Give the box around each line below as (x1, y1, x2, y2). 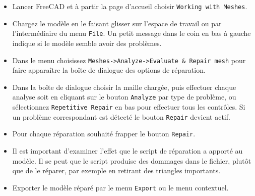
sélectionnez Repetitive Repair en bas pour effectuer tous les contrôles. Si (12, 102, 245, 112)
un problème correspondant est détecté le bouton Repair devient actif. (12, 111, 230, 122)
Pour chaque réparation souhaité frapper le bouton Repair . (12, 128, 196, 139)
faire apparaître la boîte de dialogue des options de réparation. (12, 65, 206, 75)
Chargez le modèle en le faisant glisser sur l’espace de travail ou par (12, 18, 222, 28)
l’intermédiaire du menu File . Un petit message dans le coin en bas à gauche (12, 28, 251, 38)
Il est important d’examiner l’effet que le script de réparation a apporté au (12, 145, 243, 156)
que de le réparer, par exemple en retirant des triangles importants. (12, 165, 221, 176)
